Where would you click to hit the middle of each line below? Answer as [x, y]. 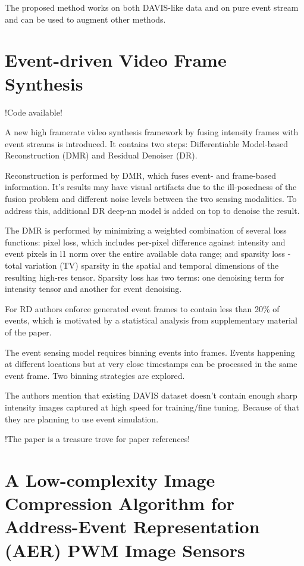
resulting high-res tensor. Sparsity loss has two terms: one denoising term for [145, 277]
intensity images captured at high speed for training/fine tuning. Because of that [152, 407]
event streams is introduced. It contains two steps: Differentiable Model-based [147, 143]
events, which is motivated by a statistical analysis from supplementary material [151, 320]
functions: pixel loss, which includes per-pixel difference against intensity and [145, 242]
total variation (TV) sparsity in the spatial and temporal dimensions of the [142, 265]
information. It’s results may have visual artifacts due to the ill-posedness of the [151, 187]
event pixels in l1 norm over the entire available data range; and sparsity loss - [148, 254]
